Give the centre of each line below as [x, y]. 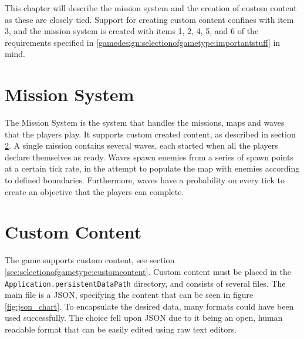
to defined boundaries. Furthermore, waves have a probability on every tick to [145, 180]
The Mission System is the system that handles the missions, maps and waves [145, 122]
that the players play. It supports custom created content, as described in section [150, 134]
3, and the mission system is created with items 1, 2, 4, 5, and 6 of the [132, 31]
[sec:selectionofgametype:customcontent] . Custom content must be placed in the [148, 271]
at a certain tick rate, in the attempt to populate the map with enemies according [152, 168]
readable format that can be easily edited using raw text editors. [121, 329]
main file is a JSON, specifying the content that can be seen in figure [129, 295]
